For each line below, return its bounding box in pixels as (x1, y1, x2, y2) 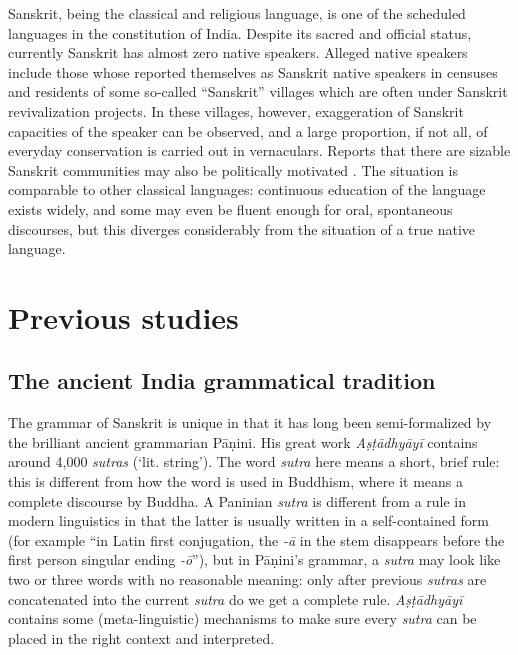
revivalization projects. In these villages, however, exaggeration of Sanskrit (8, 100, 464, 121)
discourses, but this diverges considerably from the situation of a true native (8, 218, 476, 239)
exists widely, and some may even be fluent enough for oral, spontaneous (8, 198, 453, 219)
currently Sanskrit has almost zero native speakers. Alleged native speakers (8, 42, 468, 63)
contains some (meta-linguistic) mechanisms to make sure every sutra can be (8, 608, 477, 629)
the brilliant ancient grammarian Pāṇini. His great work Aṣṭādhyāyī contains (8, 431, 478, 452)
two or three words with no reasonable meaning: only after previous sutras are (8, 569, 487, 590)
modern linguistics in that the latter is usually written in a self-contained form (8, 510, 489, 531)
